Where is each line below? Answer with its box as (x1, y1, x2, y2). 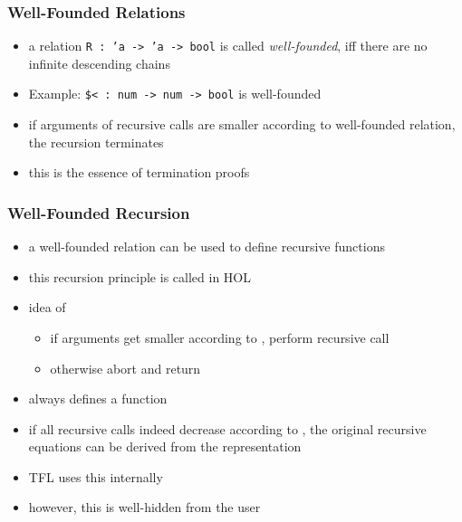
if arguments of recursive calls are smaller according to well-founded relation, (28, 115, 456, 134)
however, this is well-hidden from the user (28, 498, 261, 517)
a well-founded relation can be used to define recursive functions (28, 237, 385, 256)
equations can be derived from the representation (28, 437, 302, 456)
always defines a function (28, 389, 168, 408)
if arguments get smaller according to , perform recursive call (50, 327, 390, 346)
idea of (28, 298, 66, 317)
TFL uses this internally (28, 467, 163, 486)
